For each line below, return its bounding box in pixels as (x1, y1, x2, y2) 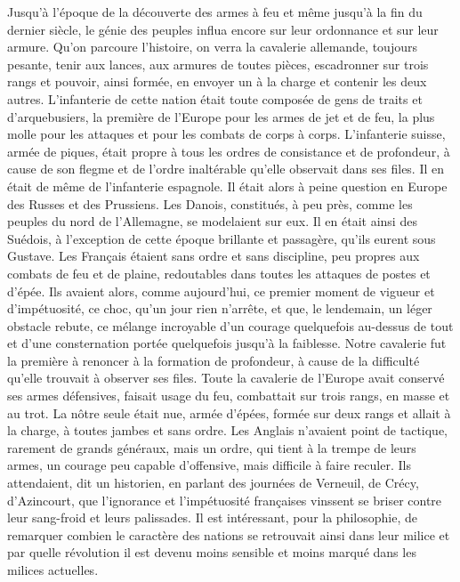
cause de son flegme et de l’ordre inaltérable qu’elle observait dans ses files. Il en (7, 159, 445, 178)
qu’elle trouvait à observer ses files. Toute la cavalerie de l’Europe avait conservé (7, 368, 445, 387)
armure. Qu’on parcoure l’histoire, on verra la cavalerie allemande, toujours (7, 37, 417, 56)
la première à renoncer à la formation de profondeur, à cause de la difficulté (7, 351, 420, 369)
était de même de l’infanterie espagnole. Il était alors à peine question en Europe (7, 176, 448, 195)
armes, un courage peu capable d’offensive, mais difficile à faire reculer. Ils (7, 456, 411, 474)
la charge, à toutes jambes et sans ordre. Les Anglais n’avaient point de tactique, (7, 421, 448, 440)
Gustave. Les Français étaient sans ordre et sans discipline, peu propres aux (7, 247, 420, 265)
